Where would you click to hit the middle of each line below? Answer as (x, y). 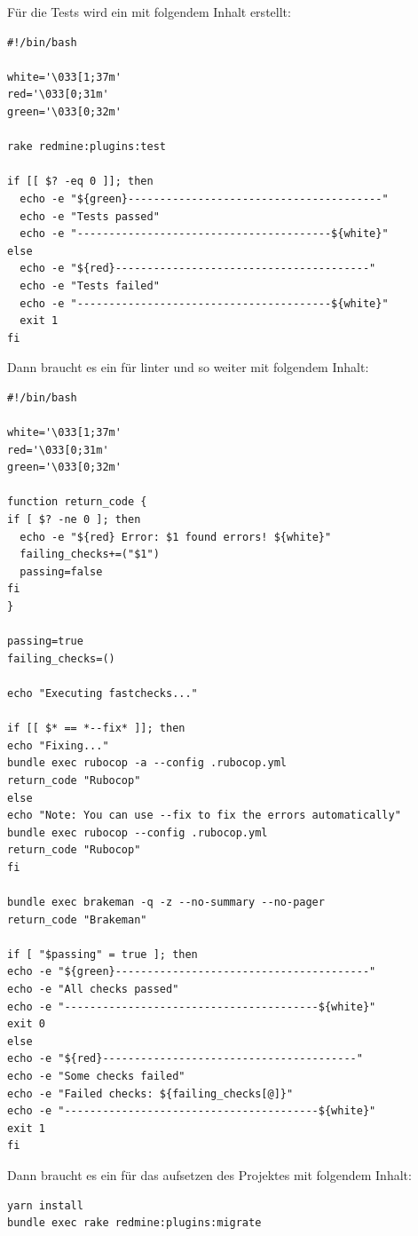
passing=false (61, 571)
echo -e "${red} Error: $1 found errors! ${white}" (176, 537)
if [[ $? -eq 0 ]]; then (80, 182)
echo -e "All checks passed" (93, 990)
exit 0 (26, 1024)
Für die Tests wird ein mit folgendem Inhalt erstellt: (149, 12)
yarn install (45, 1205)
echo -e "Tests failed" (90, 285)
